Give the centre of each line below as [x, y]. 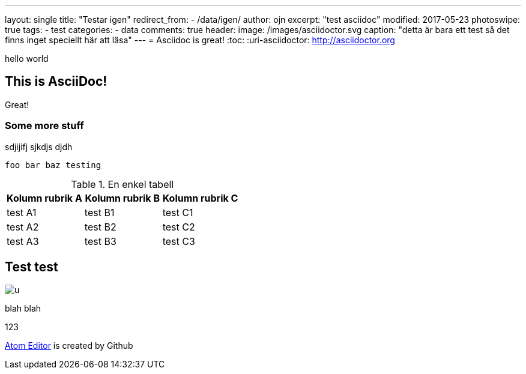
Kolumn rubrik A [44, 198]
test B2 [100, 227]
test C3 [179, 241]
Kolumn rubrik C [200, 198]
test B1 [99, 212]
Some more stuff [44, 126]
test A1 [22, 212]
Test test [32, 267]
